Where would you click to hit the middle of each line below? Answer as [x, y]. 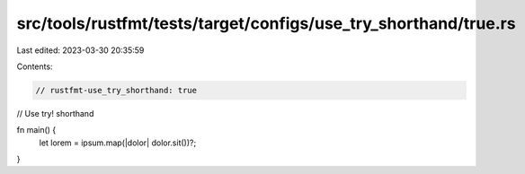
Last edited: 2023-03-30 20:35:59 [80, 50]
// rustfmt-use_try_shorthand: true [116, 90]
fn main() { [36, 130]
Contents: [35, 66]
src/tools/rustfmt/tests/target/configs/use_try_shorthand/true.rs [266, 23]
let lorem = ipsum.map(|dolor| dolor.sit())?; [118, 143]
